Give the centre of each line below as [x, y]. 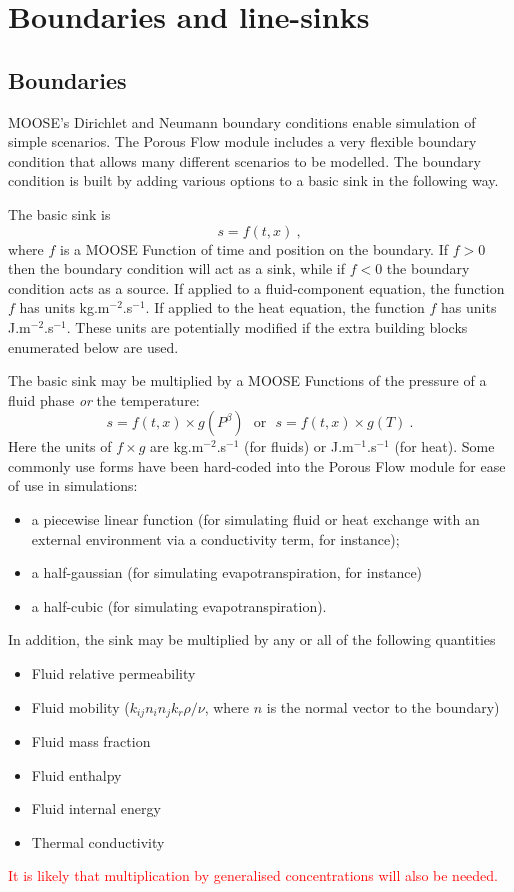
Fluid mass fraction [91, 741]
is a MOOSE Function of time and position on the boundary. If [254, 248]
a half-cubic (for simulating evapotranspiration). [179, 605]
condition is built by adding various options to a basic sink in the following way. [253, 180]
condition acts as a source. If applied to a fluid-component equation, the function [256, 287]
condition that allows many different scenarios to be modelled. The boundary [244, 160]
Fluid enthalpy [76, 774]
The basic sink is [59, 213]
